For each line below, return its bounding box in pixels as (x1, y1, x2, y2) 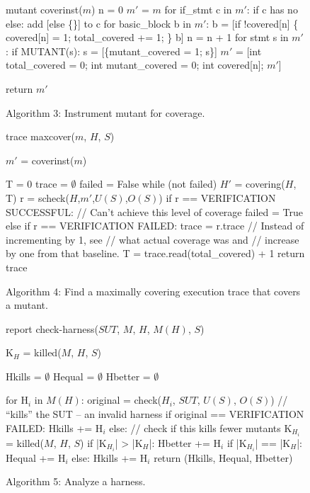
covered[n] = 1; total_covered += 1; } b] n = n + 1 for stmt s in (6, 30, 289, 45)
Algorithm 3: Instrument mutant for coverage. (6, 105, 205, 120)
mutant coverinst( (6, 2, 83, 16)
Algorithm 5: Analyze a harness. (6, 474, 146, 489)
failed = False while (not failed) (79, 176, 217, 191)
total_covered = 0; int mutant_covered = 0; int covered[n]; (6, 57, 264, 72)
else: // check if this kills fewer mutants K (109, 420, 292, 435)
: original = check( (81, 392, 162, 407)
